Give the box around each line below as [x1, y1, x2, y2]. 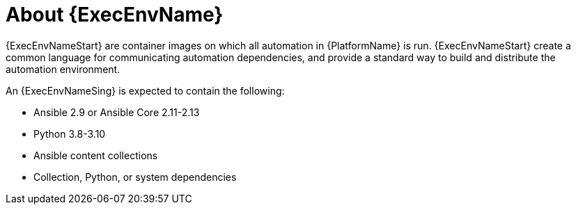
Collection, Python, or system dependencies [33, 170, 237, 183]
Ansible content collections [33, 149, 158, 161]
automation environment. [6, 63, 120, 75]
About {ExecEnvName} [6, 3, 224, 26]
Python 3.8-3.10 [33, 127, 106, 140]
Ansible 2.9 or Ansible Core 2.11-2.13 [33, 106, 200, 118]
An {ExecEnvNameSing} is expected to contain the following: [6, 84, 285, 97]
